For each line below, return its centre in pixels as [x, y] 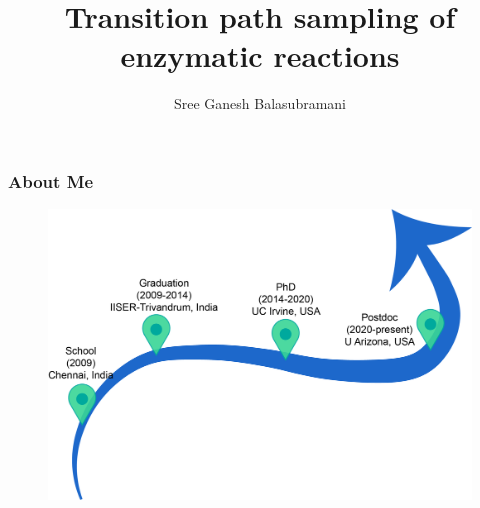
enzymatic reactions [260, 55]
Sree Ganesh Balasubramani [260, 103]
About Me [51, 180]
